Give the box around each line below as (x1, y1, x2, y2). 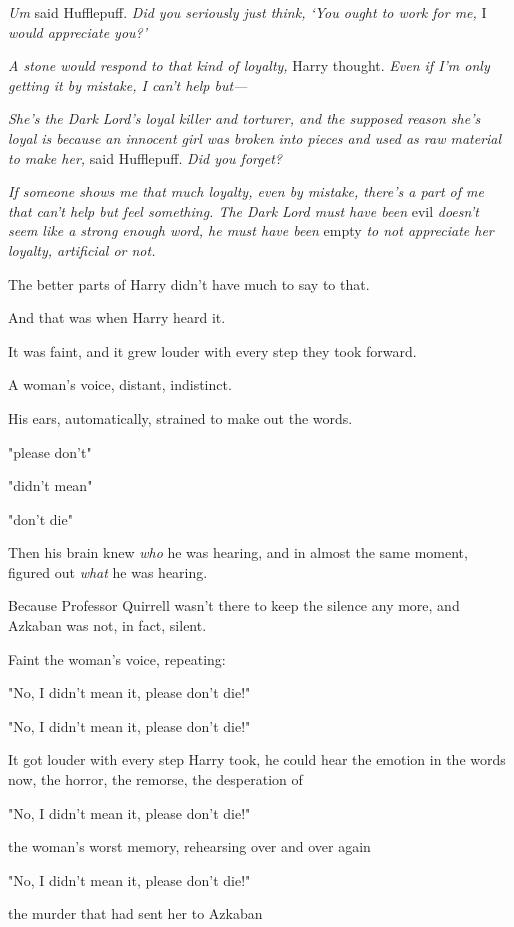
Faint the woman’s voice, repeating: (8, 648, 226, 669)
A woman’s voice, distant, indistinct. (8, 374, 232, 395)
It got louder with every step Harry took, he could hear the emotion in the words (8, 749, 506, 770)
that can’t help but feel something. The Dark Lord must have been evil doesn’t (8, 200, 479, 221)
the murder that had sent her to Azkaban (8, 903, 263, 924)
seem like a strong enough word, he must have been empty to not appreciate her (8, 220, 494, 241)
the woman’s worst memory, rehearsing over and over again (8, 836, 371, 857)
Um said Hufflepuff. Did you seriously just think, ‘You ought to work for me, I (8, 2, 487, 22)
